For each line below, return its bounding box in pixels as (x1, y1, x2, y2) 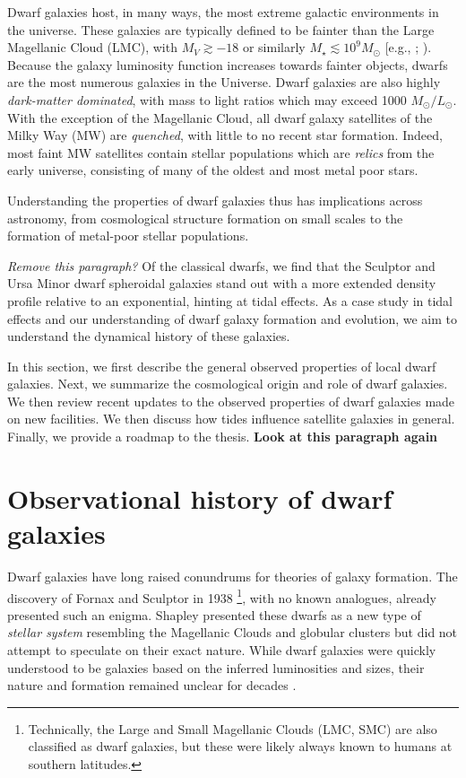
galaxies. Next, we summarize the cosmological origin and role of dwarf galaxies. (7, 374, 448, 393)
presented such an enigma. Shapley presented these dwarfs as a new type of (7, 605, 421, 624)
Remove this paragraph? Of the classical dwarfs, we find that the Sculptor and (7, 256, 436, 275)
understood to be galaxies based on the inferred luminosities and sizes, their (7, 658, 425, 677)
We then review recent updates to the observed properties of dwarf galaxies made (7, 391, 455, 410)
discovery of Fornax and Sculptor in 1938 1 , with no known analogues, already (7, 585, 436, 607)
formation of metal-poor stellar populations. (7, 226, 249, 245)
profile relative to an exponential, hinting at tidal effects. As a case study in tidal (7, 291, 453, 310)
